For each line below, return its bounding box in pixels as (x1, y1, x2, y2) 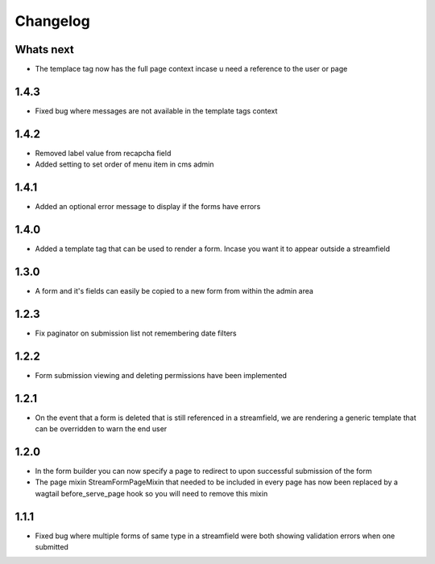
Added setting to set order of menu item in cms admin (35, 159, 214, 169)
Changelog (14, 12, 90, 30)
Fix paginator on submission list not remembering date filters (35, 328, 237, 338)
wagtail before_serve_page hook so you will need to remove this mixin (35, 488, 268, 498)
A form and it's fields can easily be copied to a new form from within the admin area (35, 286, 314, 295)
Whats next (14, 43, 74, 56)
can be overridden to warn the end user (35, 424, 168, 434)
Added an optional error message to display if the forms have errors (35, 202, 261, 212)
